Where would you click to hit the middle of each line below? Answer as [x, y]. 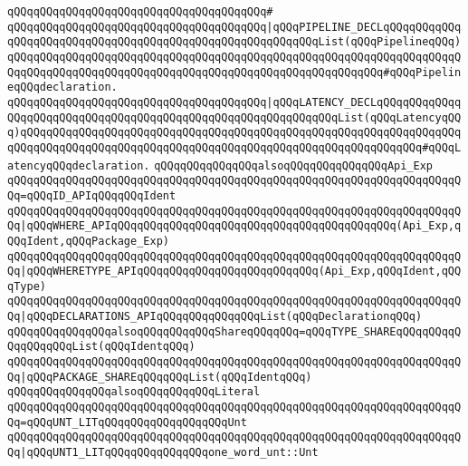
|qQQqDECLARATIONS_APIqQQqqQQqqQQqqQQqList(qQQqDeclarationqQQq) [221, 317]
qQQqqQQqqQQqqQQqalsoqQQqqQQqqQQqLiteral [134, 392]
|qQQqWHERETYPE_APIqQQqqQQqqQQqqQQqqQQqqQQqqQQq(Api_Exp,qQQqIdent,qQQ [241, 272]
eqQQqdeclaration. [62, 87]
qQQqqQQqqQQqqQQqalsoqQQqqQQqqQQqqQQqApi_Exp [293, 165]
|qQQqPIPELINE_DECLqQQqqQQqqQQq [364, 27]
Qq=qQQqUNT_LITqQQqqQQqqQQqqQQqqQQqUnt [127, 422]
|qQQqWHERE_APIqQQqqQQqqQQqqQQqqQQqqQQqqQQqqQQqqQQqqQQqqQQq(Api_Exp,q [241, 226]
